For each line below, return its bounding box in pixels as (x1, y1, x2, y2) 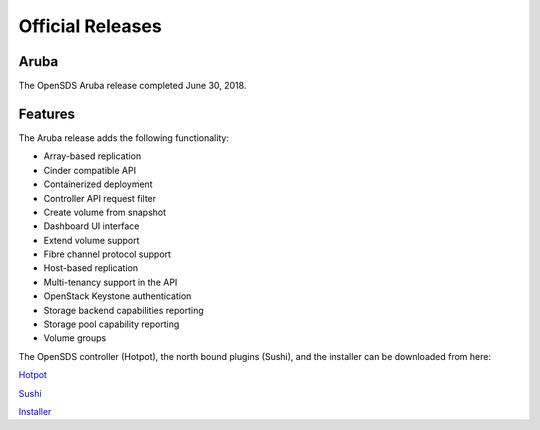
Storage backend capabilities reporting (43, 304, 204, 316)
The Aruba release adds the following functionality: (18, 131, 230, 144)
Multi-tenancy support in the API (43, 276, 178, 288)
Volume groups (43, 332, 107, 344)
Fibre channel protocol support (43, 248, 172, 260)
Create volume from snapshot (43, 206, 167, 218)
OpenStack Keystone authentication (43, 290, 192, 302)
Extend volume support (43, 234, 140, 246)
